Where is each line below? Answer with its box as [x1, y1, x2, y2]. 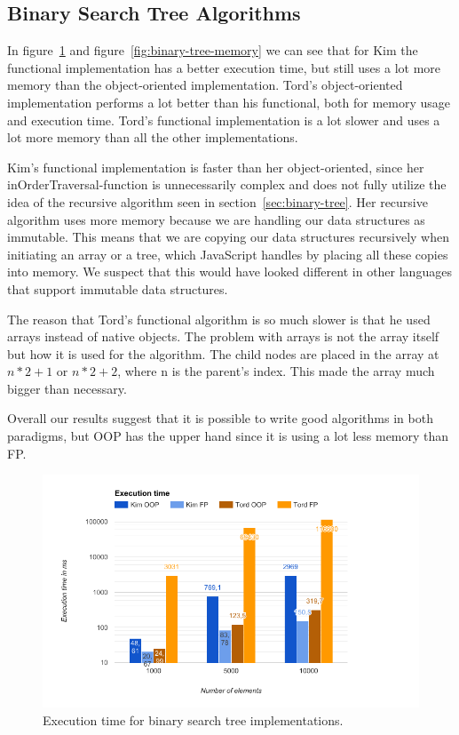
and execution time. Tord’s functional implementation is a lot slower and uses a [7, 110, 440, 129]
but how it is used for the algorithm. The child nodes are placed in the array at [7, 344, 439, 363]
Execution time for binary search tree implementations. [43, 710, 344, 729]
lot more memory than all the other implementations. [7, 128, 298, 147]
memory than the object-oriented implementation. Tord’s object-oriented [7, 76, 403, 94]
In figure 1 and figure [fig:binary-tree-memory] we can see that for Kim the [7, 41, 418, 60]
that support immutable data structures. [7, 279, 228, 298]
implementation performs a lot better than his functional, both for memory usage [7, 92, 451, 111]
